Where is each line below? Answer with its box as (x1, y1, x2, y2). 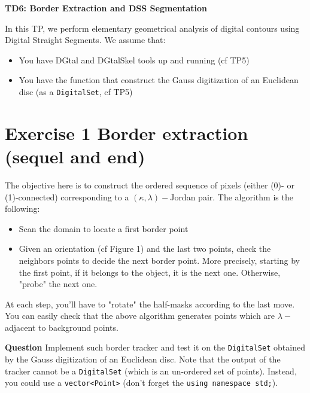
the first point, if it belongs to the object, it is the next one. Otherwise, (19, 266, 281, 278)
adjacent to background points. (5, 321, 118, 333)
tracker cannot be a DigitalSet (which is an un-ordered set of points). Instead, (5, 364, 297, 377)
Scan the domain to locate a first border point (19, 222, 189, 234)
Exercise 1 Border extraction (5, 120, 248, 145)
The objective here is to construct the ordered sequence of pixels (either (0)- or (5, 178, 294, 191)
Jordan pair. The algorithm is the (170, 190, 293, 203)
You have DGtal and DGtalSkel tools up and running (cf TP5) (19, 53, 250, 66)
